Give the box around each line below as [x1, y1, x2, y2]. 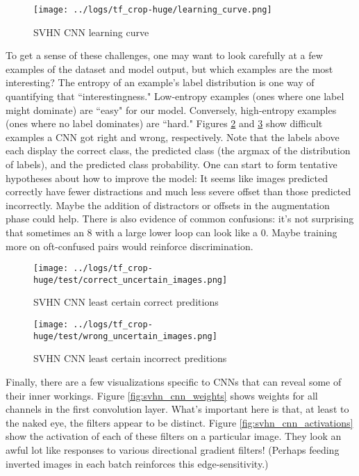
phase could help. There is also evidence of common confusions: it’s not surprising [6, 211, 354, 226]
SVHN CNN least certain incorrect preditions [33, 351, 227, 366]
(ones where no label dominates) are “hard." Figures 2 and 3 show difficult [6, 116, 323, 131]
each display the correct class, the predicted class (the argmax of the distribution [6, 143, 351, 158]
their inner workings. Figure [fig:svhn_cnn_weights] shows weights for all [6, 388, 318, 402]
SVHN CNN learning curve [33, 24, 149, 39]
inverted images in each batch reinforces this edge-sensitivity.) [6, 456, 269, 470]
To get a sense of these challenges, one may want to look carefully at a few [6, 48, 323, 63]
